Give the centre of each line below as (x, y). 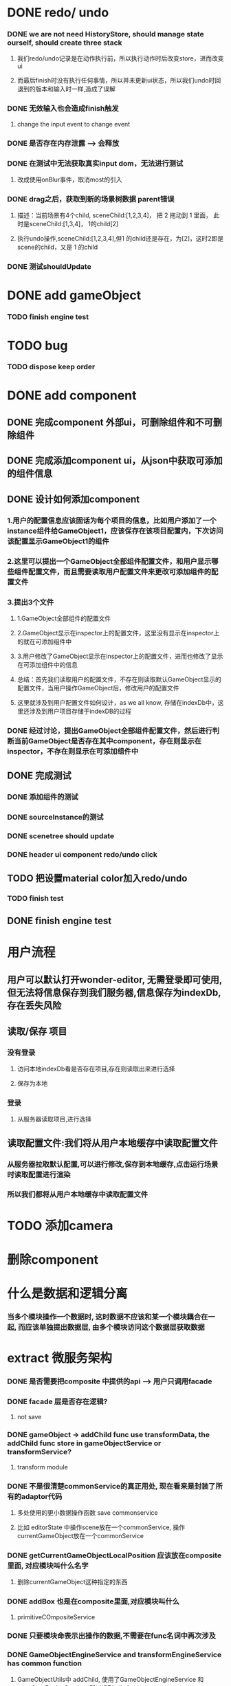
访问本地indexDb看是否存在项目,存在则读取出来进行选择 (96, 1069)
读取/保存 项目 (37, 1031)
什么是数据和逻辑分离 (68, 1293)
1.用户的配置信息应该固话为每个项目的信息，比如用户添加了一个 (112, 521)
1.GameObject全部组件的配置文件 (64, 618)
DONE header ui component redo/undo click (82, 854)
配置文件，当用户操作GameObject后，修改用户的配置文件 (98, 688)
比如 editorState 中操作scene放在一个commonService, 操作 (101, 1527)
